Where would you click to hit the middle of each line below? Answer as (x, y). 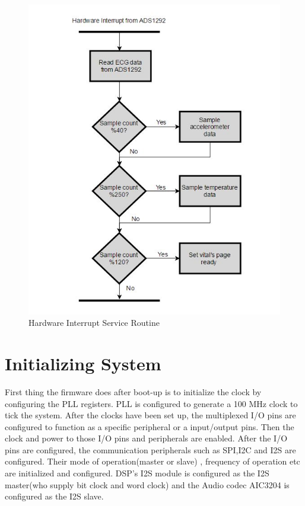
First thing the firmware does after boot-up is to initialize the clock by (133, 391)
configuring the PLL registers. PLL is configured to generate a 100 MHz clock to (151, 403)
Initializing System (83, 363)
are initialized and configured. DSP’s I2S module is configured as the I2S (137, 473)
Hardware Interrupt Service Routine (94, 323)
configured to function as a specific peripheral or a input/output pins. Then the (150, 426)
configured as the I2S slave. (54, 496)
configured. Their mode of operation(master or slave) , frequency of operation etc (152, 461)
